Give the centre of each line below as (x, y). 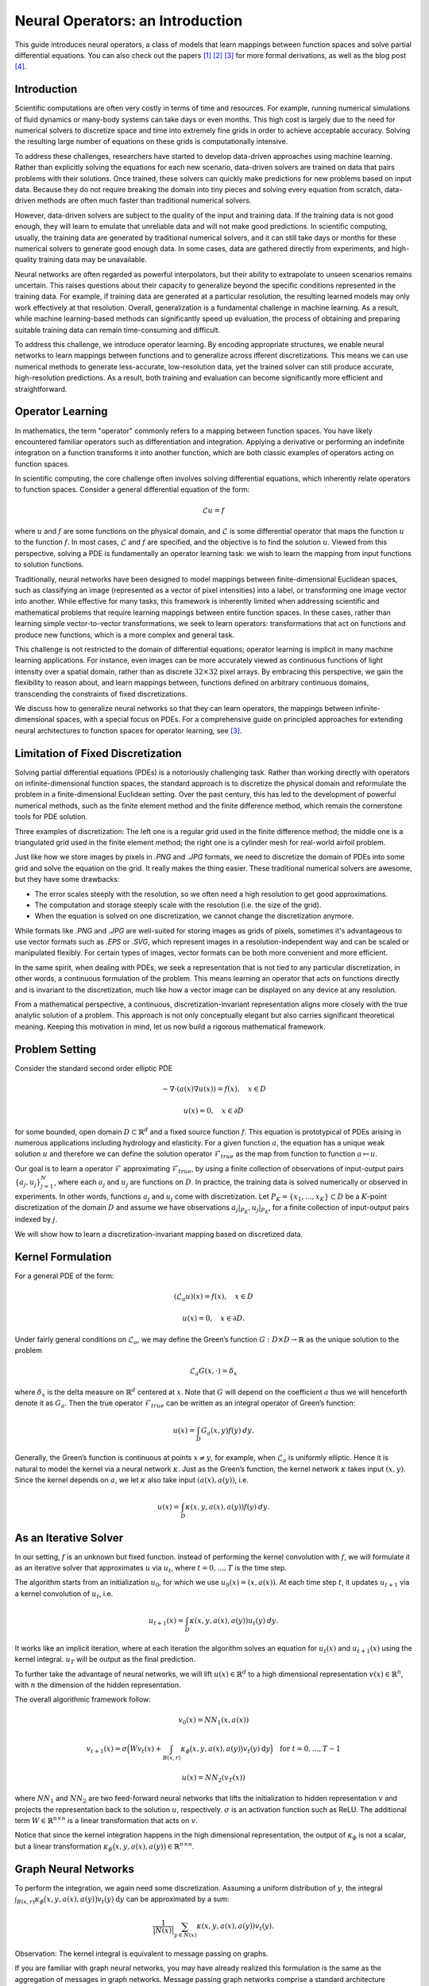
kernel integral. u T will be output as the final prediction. (105, 1660)
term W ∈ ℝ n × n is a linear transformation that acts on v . (106, 1820)
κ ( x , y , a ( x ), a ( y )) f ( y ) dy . (228, 1507)
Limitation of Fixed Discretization (98, 753)
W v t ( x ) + (146, 1749)
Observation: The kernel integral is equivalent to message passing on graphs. (141, 1953)
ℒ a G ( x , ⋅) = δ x (213, 1372)
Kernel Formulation (63, 1256)
